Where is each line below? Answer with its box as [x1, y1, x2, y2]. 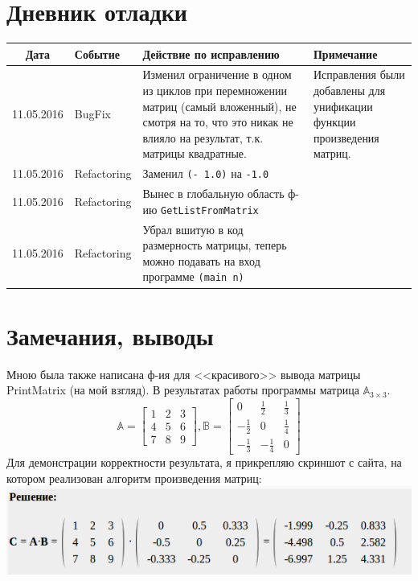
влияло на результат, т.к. [142, 129, 264, 146]
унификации [313, 97, 373, 114]
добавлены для [313, 82, 386, 99]
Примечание [313, 45, 378, 62]
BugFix [74, 105, 111, 122]
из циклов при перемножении [142, 82, 287, 99]
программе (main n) [142, 268, 244, 285]
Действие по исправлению [142, 45, 280, 62]
